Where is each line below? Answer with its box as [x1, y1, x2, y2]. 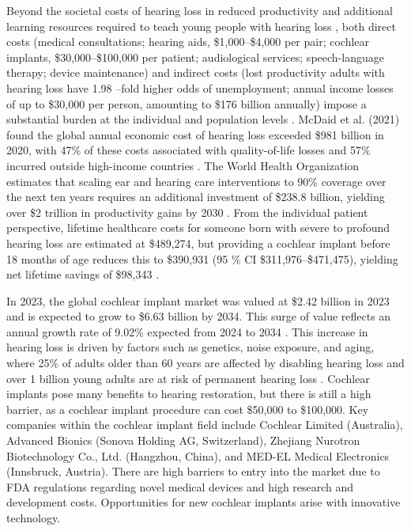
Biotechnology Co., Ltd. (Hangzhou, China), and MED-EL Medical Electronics [6, 447, 390, 464]
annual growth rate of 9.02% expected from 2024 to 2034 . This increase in [6, 323, 368, 339]
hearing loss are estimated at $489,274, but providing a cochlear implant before [6, 234, 390, 251]
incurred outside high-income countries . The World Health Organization [6, 157, 360, 173]
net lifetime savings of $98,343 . [6, 266, 160, 283]
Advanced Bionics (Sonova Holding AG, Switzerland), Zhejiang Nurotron [6, 432, 360, 449]
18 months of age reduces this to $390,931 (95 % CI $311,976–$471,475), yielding [6, 250, 398, 267]
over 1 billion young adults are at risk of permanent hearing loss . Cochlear [6, 370, 370, 386]
